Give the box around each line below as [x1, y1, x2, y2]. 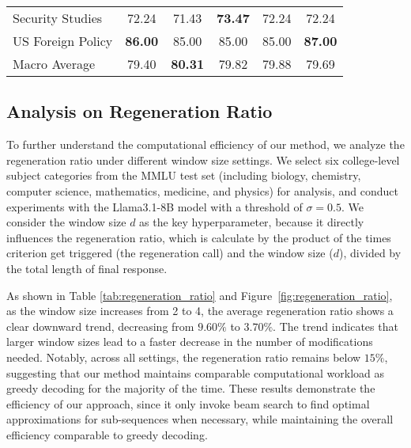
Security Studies [13, 9, 103, 27]
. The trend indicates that [273, 317, 398, 334]
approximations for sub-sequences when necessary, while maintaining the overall [6, 411, 394, 427]
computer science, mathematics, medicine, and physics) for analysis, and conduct [6, 182, 398, 199]
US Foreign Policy [13, 32, 113, 50]
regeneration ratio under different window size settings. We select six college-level [6, 151, 400, 168]
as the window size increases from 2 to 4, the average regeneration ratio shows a [6, 302, 394, 319]
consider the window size [6, 214, 126, 230]
